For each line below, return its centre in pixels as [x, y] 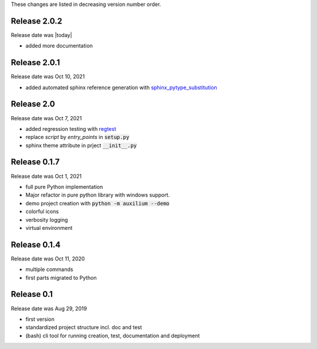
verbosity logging [47, 219]
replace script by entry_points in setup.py [77, 137]
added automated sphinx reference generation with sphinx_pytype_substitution [121, 87]
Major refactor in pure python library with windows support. [98, 195]
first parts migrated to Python [61, 277]
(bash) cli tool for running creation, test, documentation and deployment [113, 336]
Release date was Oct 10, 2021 [48, 77]
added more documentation [59, 46]
